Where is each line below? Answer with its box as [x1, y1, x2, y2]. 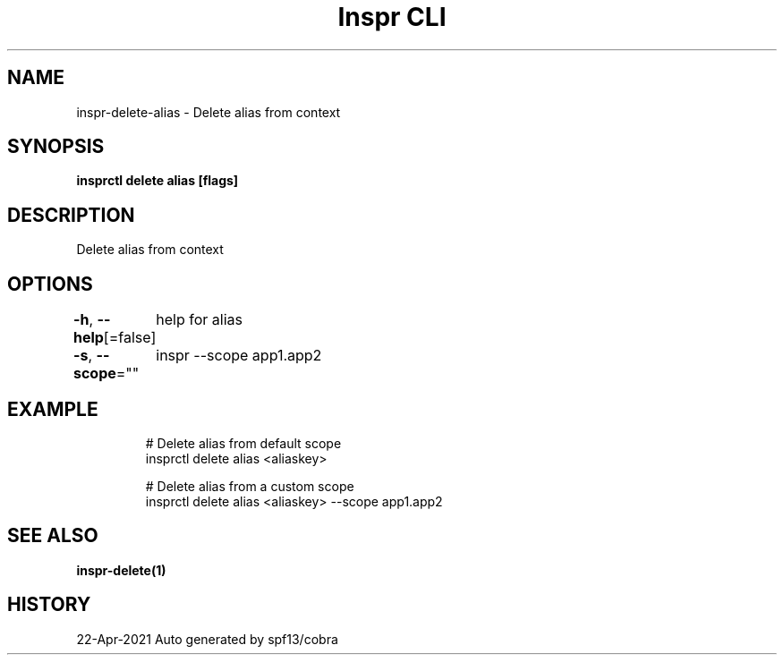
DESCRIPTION [7, 203, 135, 226]
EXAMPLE [7, 397, 98, 420]
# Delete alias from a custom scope [145, 478, 354, 494]
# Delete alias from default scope [145, 435, 342, 451]
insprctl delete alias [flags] [76, 173, 239, 189]
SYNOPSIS [7, 135, 105, 158]
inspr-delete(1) [76, 562, 166, 578]
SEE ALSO [7, 524, 98, 547]
